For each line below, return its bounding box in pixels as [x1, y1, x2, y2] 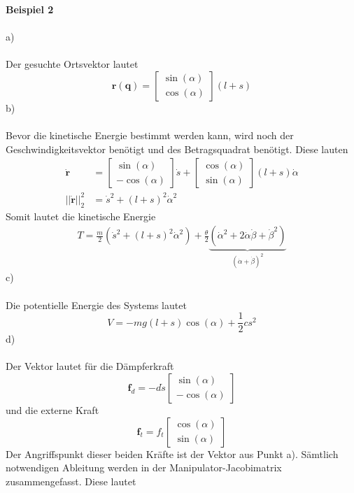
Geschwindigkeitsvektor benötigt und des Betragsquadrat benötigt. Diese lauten [6, 141, 348, 156]
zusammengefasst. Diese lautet [6, 473, 136, 488]
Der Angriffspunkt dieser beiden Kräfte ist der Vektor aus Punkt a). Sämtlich [6, 446, 339, 461]
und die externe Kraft [6, 402, 99, 417]
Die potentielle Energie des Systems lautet [6, 297, 187, 312]
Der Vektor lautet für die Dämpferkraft [6, 359, 174, 373]
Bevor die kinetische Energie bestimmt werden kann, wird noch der [6, 128, 294, 143]
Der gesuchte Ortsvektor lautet [6, 57, 139, 71]
